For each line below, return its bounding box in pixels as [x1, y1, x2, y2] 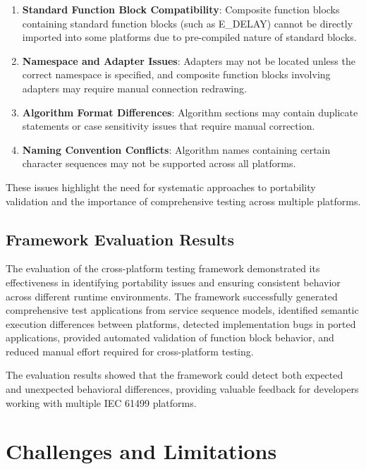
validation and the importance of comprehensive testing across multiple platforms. [6, 193, 361, 208]
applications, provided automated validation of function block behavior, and [6, 330, 334, 345]
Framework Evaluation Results [6, 228, 234, 250]
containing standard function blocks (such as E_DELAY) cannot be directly [22, 16, 353, 30]
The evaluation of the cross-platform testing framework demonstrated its [6, 261, 320, 276]
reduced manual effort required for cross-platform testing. [6, 343, 254, 358]
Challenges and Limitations [6, 437, 277, 465]
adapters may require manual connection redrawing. [22, 80, 247, 95]
